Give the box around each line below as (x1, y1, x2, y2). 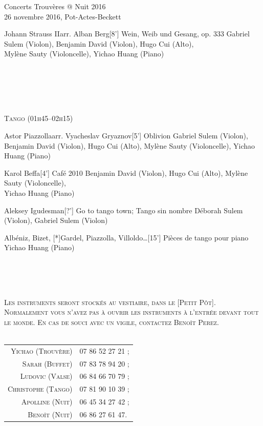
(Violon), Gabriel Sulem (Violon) (4, 215, 108, 226)
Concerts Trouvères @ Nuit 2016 (4, 1, 106, 11)
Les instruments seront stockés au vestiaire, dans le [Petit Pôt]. (4, 296, 216, 307)
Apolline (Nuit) (21, 396, 73, 407)
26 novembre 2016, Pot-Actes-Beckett (4, 11, 121, 22)
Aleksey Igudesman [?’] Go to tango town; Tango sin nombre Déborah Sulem (4, 205, 243, 215)
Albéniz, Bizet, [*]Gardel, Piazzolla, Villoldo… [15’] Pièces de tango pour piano (4, 232, 249, 242)
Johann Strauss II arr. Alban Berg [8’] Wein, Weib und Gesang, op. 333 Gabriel (4, 28, 250, 39)
